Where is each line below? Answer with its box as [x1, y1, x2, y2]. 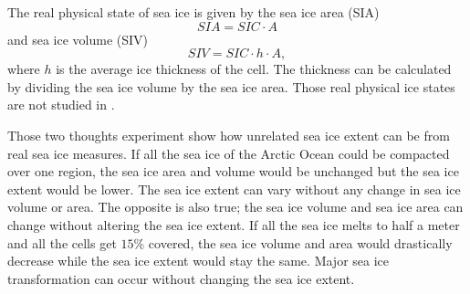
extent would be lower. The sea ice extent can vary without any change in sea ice [7, 179, 461, 198]
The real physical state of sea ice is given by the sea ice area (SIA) [7, 3, 380, 21]
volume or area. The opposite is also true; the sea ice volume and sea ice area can [7, 197, 464, 216]
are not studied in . [7, 95, 115, 114]
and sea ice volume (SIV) [7, 29, 149, 48]
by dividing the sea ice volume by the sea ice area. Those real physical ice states [7, 77, 455, 96]
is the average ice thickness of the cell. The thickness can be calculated [56, 59, 452, 79]
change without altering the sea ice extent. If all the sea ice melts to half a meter [7, 215, 460, 234]
